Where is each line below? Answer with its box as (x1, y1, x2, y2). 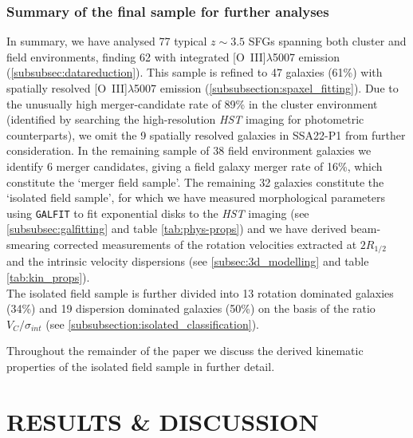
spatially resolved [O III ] (6, 80, 128, 96)
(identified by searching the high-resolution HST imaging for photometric (6, 111, 364, 128)
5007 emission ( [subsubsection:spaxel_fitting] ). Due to (134, 80, 399, 96)
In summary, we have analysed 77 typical (6, 33, 207, 49)
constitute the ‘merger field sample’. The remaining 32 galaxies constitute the (6, 173, 384, 190)
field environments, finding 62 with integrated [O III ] (6, 48, 266, 65)
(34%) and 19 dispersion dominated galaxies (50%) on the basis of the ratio (6, 300, 376, 317)
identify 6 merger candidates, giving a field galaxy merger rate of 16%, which (6, 157, 383, 174)
